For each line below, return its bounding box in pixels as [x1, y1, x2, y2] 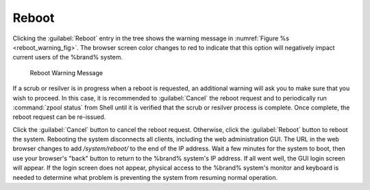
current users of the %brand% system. [12, 53, 123, 62]
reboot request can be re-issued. [12, 113, 106, 121]
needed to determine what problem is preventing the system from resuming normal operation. [12, 173, 278, 181]
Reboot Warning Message [29, 68, 103, 77]
